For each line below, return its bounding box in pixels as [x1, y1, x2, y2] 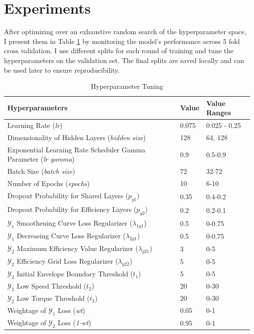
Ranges [206, 107, 231, 118]
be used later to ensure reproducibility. [4, 64, 120, 75]
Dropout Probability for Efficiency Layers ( [7, 204, 137, 214]
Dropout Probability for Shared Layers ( [7, 190, 128, 200]
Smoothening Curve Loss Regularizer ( [17, 218, 132, 228]
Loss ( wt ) [58, 305, 85, 315]
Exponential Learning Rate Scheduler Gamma [7, 144, 146, 154]
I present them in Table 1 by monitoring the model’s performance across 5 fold [4, 36, 240, 46]
